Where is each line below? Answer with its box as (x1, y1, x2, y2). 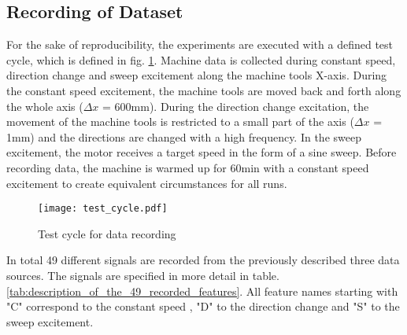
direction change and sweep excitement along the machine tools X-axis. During (6, 67, 387, 83)
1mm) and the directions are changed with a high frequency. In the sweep (6, 128, 361, 145)
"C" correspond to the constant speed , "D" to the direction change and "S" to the (6, 298, 400, 315)
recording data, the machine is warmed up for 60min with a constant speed (6, 159, 369, 175)
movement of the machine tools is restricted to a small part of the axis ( (6, 113, 354, 130)
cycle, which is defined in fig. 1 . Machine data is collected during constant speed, (6, 51, 396, 68)
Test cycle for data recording (38, 225, 176, 241)
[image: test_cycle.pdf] (38, 203, 168, 215)
